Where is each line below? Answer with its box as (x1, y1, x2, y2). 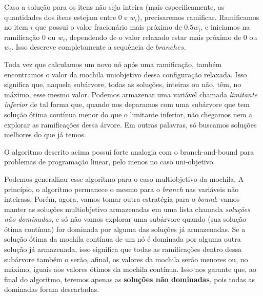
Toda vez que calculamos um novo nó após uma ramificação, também (4, 58, 222, 69)
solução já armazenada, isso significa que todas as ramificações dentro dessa (4, 244, 242, 255)
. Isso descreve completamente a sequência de (11, 41, 153, 52)
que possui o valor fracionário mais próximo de (35, 22, 182, 32)
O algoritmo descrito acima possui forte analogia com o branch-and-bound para (4, 146, 254, 157)
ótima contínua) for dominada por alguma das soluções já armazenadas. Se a (4, 223, 246, 234)
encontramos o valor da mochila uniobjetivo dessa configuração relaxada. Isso (4, 69, 247, 79)
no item (4, 22, 28, 32)
